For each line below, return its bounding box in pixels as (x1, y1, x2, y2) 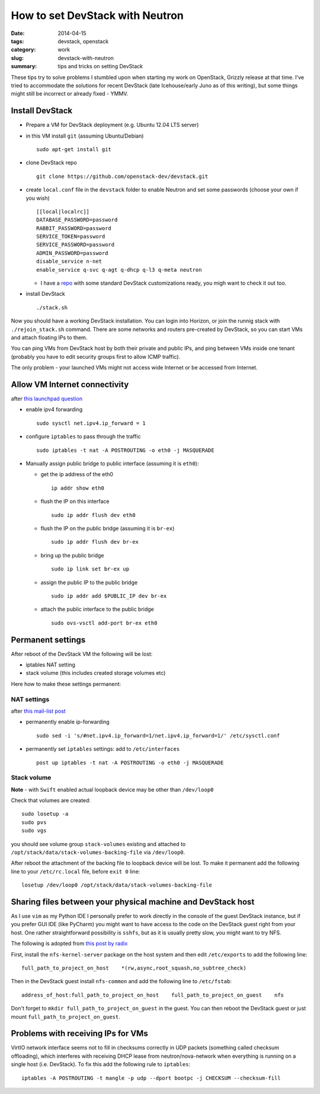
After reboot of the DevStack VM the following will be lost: (11, 650, 153, 658)
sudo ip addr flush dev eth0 (51, 512, 136, 518)
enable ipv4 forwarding (25, 406, 83, 413)
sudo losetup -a (21, 811, 69, 818)
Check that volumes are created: (11, 797, 91, 804)
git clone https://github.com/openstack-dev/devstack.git (36, 173, 209, 180)
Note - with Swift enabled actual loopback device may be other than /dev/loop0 (11, 786, 214, 793)
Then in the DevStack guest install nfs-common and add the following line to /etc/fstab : (11, 978, 232, 985)
